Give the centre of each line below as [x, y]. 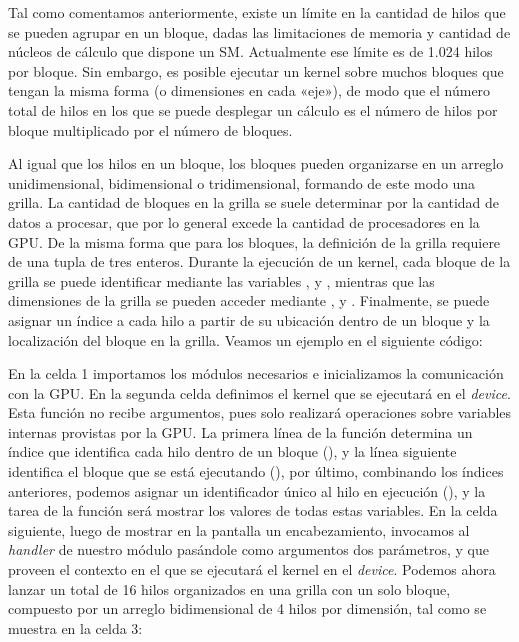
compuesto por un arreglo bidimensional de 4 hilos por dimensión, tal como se [247, 608]
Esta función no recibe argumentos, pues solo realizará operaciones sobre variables [260, 412]
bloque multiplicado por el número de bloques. [150, 129]
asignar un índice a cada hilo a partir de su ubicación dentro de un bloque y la [249, 319]
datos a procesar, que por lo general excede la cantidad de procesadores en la [244, 221]
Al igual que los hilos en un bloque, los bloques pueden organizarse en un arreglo [256, 163]
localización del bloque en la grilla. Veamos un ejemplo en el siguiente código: [245, 339]
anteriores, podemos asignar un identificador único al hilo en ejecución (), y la [247, 490]
